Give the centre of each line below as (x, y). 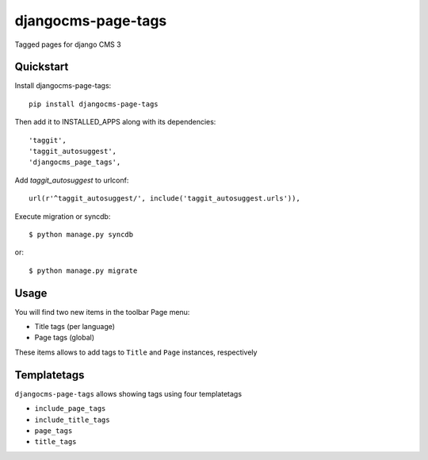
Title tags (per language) (75, 327)
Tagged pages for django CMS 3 (68, 44)
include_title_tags (72, 420)
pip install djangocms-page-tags (94, 104)
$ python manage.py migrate (83, 270)
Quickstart (42, 67)
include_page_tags (70, 409)
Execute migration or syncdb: (63, 216)
